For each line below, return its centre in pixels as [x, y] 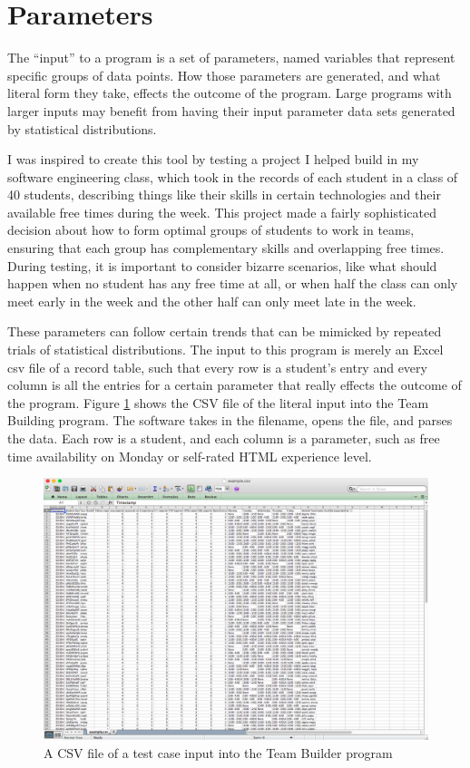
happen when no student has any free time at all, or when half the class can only [233, 283]
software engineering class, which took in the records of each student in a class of [233, 176]
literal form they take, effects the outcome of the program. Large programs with [230, 93]
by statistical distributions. [82, 128]
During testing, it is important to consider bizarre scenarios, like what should [222, 265]
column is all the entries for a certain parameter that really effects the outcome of [235, 385]
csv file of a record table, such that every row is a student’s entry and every [217, 367]
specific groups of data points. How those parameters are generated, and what [224, 75]
